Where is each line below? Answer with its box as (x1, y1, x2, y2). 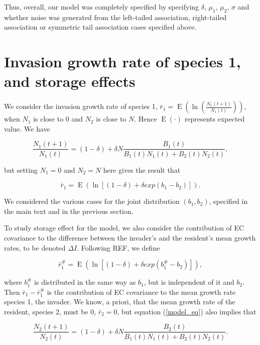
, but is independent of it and (144, 277, 234, 287)
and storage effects (4, 71, 136, 91)
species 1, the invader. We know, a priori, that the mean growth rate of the (4, 296, 235, 307)
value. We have (4, 123, 50, 134)
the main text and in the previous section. (4, 205, 134, 216)
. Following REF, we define (77, 242, 160, 253)
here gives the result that (103, 164, 181, 175)
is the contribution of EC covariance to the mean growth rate (47, 286, 236, 297)
